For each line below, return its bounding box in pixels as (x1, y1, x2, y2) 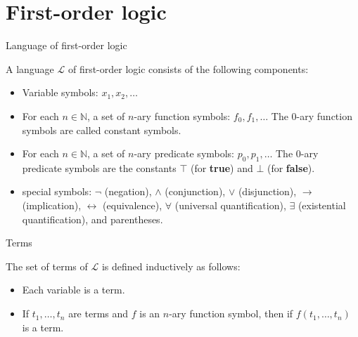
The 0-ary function (271, 108, 352, 123)
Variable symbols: (22, 85, 98, 100)
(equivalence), (103, 198, 162, 213)
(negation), (104, 184, 152, 199)
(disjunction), (238, 184, 297, 199)
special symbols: (22, 184, 92, 199)
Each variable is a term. (22, 282, 125, 297)
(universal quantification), (174, 198, 286, 213)
